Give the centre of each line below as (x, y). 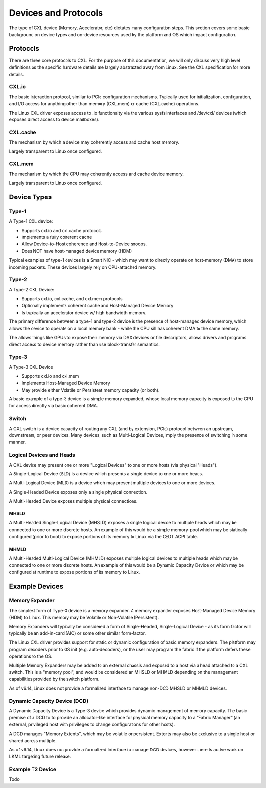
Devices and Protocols (56, 13)
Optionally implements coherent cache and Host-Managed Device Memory (98, 306)
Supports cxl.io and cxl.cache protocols (62, 230)
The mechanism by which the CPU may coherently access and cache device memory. (97, 174)
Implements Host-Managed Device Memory (66, 383)
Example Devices (36, 586)
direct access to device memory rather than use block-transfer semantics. (84, 344)
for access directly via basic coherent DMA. (53, 406)
